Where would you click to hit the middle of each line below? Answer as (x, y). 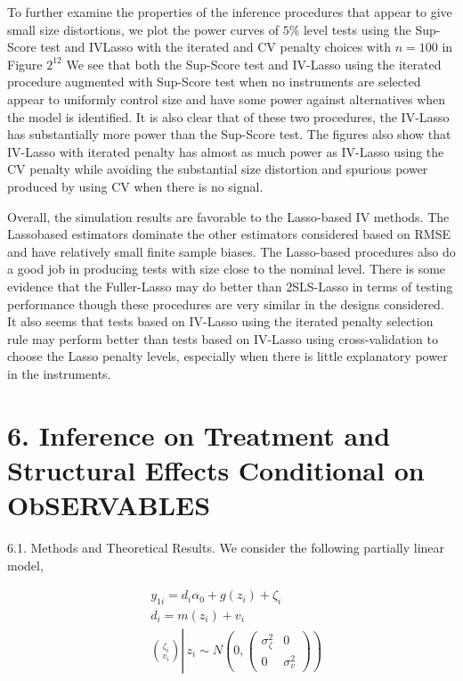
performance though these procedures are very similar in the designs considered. (226, 304)
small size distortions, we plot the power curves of (143, 29)
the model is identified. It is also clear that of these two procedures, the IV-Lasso (228, 116)
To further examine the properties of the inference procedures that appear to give (230, 12)
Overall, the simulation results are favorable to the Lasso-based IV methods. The (228, 216)
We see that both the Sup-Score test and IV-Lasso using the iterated (254, 64)
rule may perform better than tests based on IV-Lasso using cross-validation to (223, 338)
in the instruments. (59, 373)
